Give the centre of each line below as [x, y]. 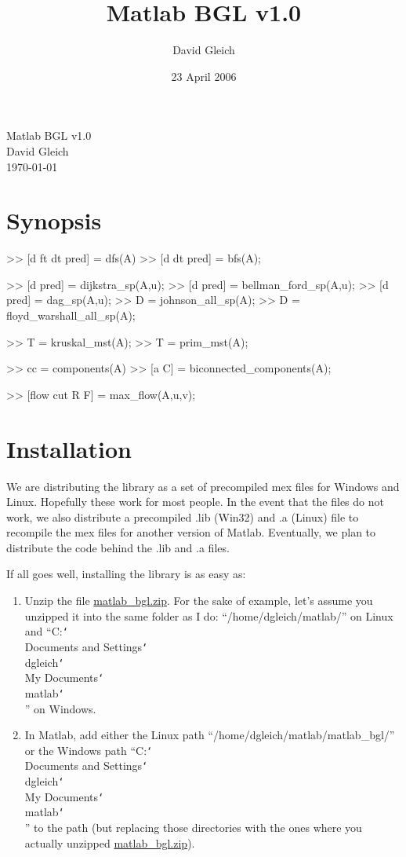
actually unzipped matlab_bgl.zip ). [110, 842]
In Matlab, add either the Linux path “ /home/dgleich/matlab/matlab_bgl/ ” [210, 735]
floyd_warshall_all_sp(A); [71, 315]
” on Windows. [60, 708]
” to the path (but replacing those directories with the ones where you [193, 827]
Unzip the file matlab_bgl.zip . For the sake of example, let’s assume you [199, 601]
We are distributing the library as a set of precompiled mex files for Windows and [203, 486]
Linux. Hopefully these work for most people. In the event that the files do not [195, 502]
